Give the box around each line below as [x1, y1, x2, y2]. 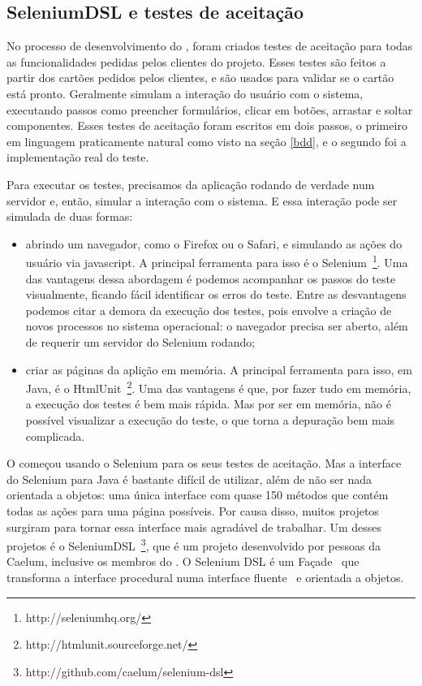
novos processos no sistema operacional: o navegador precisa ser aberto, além [25, 317, 408, 334]
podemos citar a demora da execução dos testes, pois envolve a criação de [25, 301, 392, 318]
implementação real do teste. [6, 149, 149, 166]
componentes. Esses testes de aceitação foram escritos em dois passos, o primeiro [6, 117, 407, 134]
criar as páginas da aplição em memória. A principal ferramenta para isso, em [25, 360, 412, 378]
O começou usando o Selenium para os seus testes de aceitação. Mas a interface [6, 455, 402, 472]
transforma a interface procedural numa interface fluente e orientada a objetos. [6, 568, 404, 585]
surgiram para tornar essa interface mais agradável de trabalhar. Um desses [6, 518, 382, 535]
